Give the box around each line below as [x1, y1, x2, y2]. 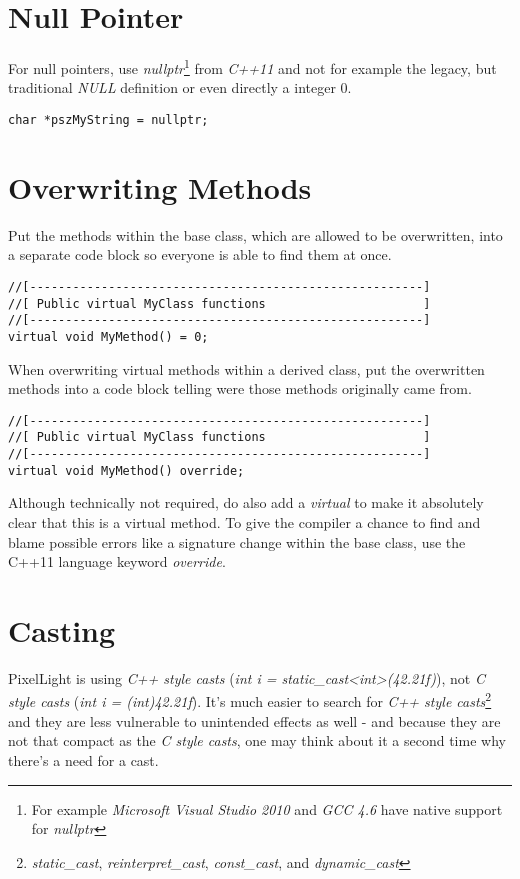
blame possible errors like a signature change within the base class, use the [8, 531, 466, 552]
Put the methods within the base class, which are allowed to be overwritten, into [8, 224, 503, 245]
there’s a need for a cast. [8, 749, 159, 770]
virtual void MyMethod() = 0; [8, 329, 209, 344]
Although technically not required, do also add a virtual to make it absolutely [8, 492, 484, 513]
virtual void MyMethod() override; [8, 463, 245, 478]
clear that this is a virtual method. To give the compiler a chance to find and [8, 511, 481, 532]
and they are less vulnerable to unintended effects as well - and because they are [8, 710, 501, 731]
